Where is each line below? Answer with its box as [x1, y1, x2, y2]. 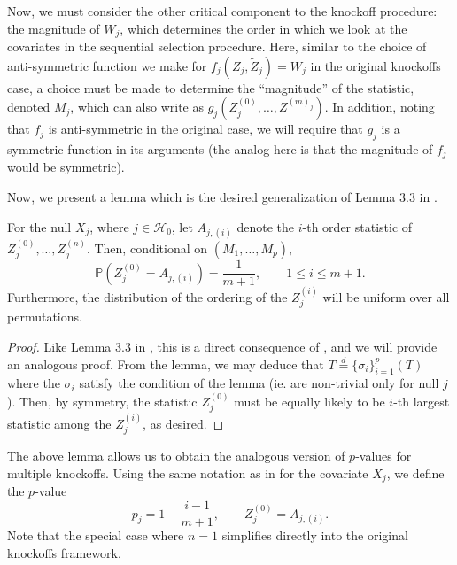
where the [7, 374, 60, 392]
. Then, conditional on [86, 238, 208, 257]
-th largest [393, 391, 450, 410]
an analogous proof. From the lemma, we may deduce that [7, 354, 324, 373]
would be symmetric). [7, 158, 125, 176]
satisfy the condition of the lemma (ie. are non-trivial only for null [79, 374, 439, 392]
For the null [7, 217, 72, 236]
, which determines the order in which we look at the [120, 19, 407, 37]
